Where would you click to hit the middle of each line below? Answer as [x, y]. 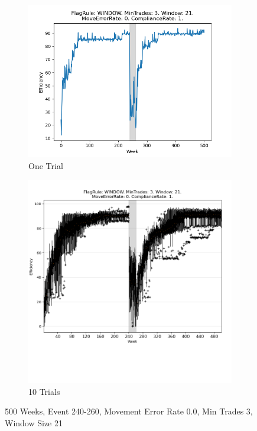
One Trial [46, 165]
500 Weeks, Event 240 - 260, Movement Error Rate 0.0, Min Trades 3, [129, 411]
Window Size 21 [34, 422]
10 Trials [44, 391]
